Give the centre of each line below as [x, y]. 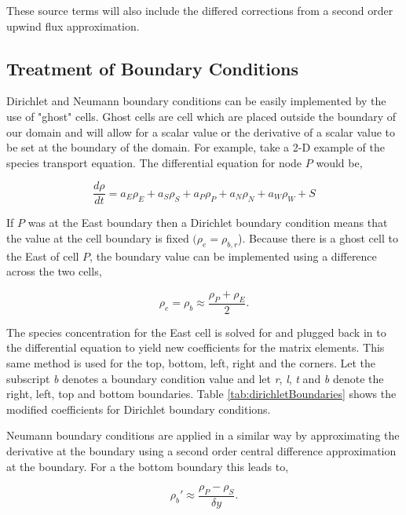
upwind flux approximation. [73, 26]
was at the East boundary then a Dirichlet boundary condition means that [208, 223]
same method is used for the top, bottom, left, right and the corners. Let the [191, 363]
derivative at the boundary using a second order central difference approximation [201, 450]
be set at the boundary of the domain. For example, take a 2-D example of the [196, 147]
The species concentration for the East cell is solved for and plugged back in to [196, 332]
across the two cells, [54, 271]
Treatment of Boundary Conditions [152, 68]
